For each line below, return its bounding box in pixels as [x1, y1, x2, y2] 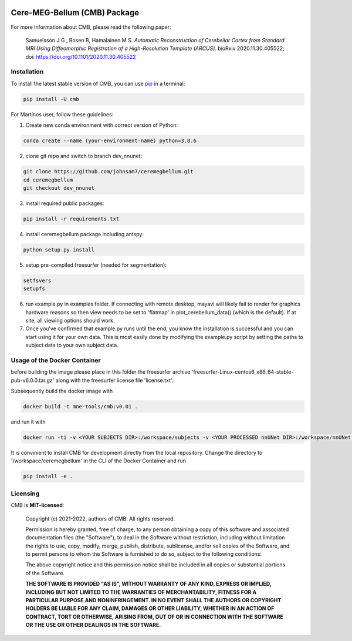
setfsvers [23, 277, 52, 284]
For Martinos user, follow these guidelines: [11, 110, 114, 118]
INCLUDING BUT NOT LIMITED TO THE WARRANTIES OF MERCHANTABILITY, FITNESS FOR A [25, 588, 257, 596]
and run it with [11, 418, 46, 425]
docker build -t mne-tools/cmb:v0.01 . [23, 403, 138, 410]
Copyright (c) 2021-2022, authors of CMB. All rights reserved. [25, 515, 175, 522]
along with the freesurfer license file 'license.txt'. [55, 377, 174, 384]
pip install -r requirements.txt [23, 215, 120, 222]
